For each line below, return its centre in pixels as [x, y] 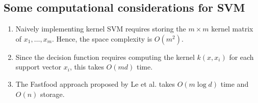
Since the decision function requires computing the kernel [105, 57]
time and [235, 83]
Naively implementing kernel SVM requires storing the [101, 29]
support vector [38, 67]
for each [241, 57]
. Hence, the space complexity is [102, 38]
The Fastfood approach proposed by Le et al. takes [95, 83]
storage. [53, 94]
